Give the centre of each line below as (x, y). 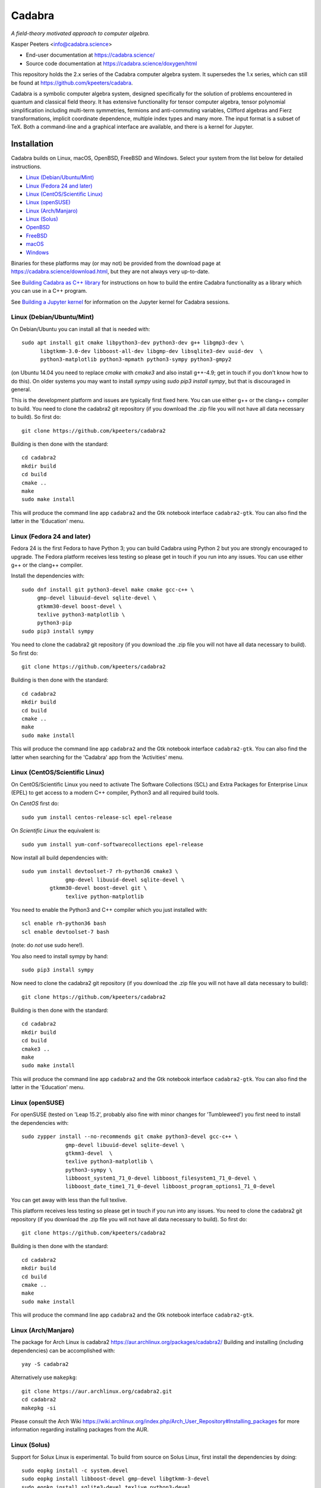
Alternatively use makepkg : (44, 1377)
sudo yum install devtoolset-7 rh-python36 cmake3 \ (100, 871)
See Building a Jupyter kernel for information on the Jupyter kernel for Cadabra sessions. (120, 302)
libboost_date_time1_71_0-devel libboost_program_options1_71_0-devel (171, 1187)
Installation (32, 144)
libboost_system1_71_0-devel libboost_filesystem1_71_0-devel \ (161, 1178)
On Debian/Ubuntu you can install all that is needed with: (81, 329)
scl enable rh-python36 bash (64, 923)
